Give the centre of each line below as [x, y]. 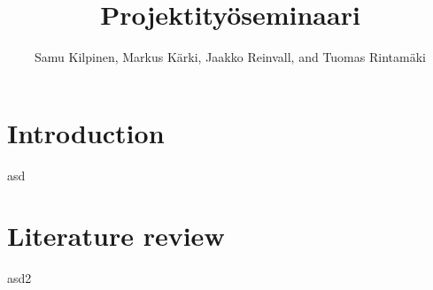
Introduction [86, 132]
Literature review [116, 236]
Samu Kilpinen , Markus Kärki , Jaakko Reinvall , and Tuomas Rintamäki [230, 57]
